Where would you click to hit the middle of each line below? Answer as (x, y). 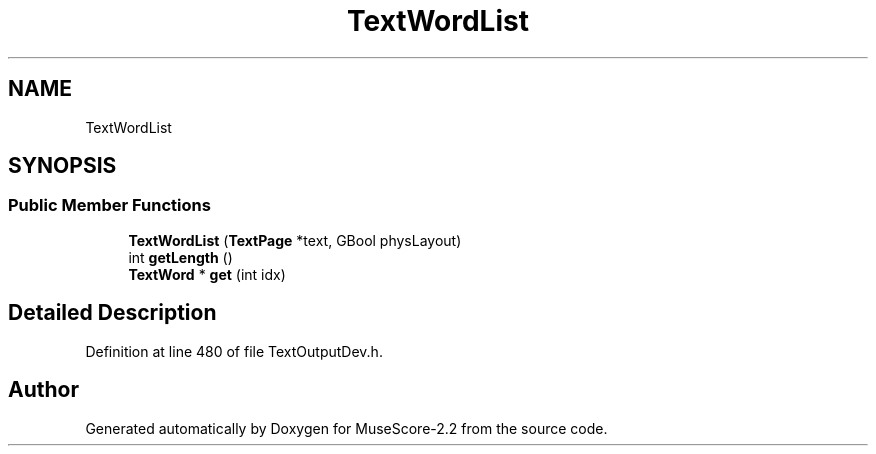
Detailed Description (112, 313)
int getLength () (180, 257)
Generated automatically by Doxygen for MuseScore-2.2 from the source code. (346, 428)
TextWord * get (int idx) (207, 274)
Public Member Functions (109, 205)
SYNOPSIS (62, 166)
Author (43, 390)
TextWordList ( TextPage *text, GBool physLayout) (295, 240)
